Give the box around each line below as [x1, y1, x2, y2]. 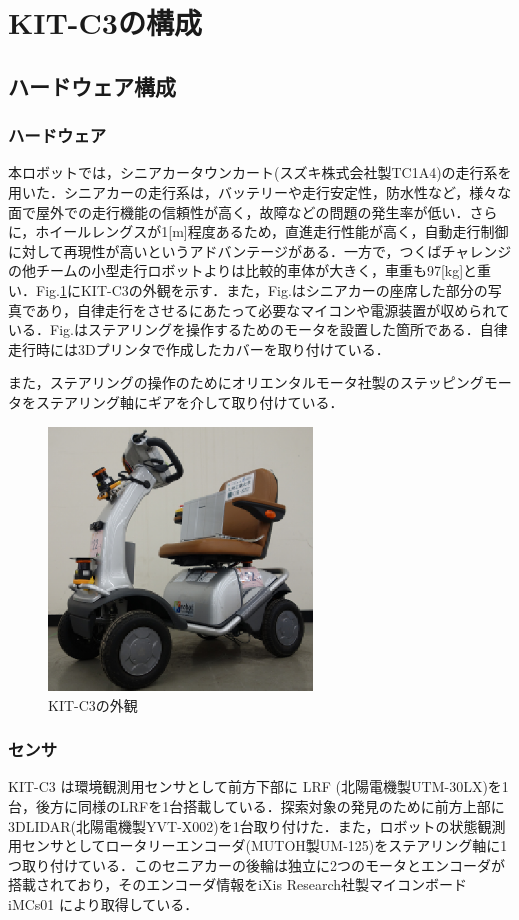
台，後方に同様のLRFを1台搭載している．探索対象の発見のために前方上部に [8, 796, 505, 817]
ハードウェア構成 [8, 70, 176, 101]
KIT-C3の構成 [8, 2, 202, 43]
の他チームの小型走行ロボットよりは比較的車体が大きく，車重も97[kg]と [8, 260, 478, 281]
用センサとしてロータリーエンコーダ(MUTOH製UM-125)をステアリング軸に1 [8, 835, 508, 856]
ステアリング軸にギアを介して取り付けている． [35, 391, 344, 412]
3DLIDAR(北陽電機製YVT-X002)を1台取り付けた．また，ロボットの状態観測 [8, 815, 506, 836]
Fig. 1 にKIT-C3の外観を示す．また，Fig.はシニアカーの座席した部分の [35, 279, 488, 300]
